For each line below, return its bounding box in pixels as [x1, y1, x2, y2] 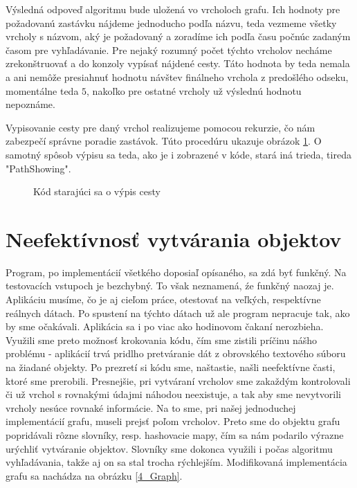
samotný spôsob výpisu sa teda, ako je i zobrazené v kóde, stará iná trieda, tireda [6, 147, 351, 161]
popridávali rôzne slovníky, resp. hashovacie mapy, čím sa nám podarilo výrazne [6, 427, 344, 442]
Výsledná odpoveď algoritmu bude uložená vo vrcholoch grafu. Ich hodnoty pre [6, 2, 340, 16]
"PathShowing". [6, 161, 71, 175]
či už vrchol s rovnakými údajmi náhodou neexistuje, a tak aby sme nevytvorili [6, 387, 341, 401]
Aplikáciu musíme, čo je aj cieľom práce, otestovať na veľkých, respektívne [6, 292, 321, 307]
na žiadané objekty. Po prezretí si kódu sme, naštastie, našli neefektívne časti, [6, 360, 336, 374]
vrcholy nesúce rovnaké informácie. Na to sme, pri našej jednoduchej [6, 400, 296, 415]
